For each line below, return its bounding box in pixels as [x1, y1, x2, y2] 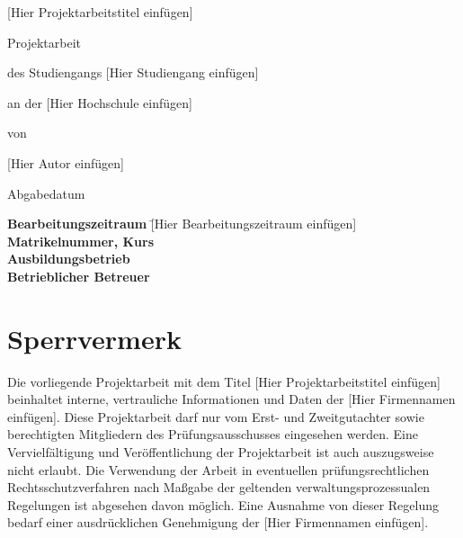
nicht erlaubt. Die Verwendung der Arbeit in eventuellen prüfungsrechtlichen [7, 460, 430, 479]
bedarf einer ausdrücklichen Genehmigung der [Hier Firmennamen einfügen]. [7, 513, 429, 532]
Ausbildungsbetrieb [7, 249, 130, 268]
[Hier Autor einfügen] [7, 153, 124, 172]
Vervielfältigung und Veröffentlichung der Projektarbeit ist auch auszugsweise [7, 443, 434, 462]
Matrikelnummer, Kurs [7, 231, 155, 250]
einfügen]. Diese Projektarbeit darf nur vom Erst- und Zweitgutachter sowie [7, 407, 424, 426]
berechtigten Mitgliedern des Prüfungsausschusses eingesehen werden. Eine [7, 425, 418, 444]
